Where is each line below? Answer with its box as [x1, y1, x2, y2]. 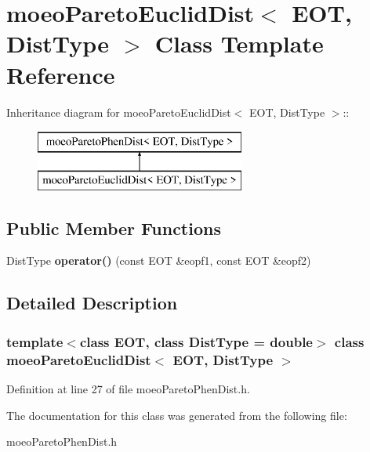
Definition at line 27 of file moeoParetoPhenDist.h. [6, 380, 250, 396]
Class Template [154, 27, 324, 60]
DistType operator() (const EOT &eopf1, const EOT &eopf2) [6, 252, 311, 269]
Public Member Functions [6, 215, 221, 240]
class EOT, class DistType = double [79, 331, 313, 351]
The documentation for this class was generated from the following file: [6, 407, 347, 423]
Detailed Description [6, 291, 178, 315]
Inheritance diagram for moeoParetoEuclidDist [6, 103, 231, 120]
